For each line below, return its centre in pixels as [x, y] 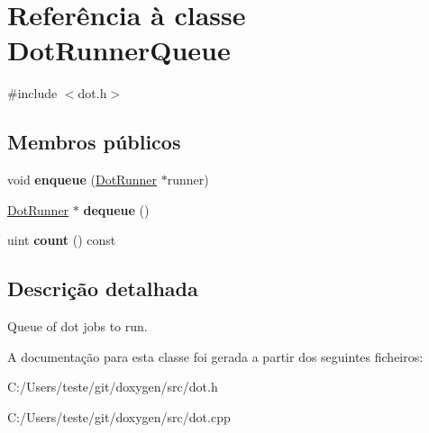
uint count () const [62, 240]
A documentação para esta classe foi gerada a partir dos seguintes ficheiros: [215, 356]
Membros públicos [94, 142]
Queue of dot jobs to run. [78, 326]
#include [32, 93]
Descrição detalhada [103, 289]
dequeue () [116, 209]
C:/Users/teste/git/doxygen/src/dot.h [113, 387]
